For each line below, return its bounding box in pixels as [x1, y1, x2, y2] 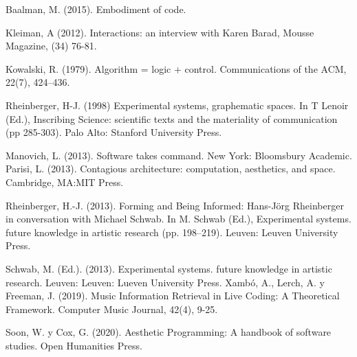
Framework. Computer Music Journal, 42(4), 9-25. [6, 301, 218, 316]
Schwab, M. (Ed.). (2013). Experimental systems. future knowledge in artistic [6, 261, 332, 275]
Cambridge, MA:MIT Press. [6, 174, 124, 189]
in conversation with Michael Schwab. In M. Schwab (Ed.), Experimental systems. [6, 211, 351, 226]
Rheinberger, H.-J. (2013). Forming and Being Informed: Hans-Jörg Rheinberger [6, 198, 344, 212]
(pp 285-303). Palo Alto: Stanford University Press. [6, 125, 222, 139]
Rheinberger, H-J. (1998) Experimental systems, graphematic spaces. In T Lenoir [6, 97, 349, 112]
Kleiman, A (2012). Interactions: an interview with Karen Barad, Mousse [6, 25, 314, 39]
